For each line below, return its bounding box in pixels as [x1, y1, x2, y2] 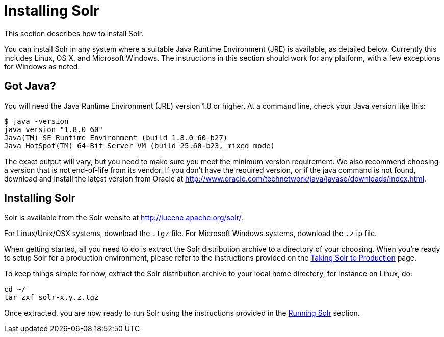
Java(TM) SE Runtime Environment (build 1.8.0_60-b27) [4, 133, 228, 142]
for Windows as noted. [4, 62, 80, 71]
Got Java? [4, 80, 56, 93]
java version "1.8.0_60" [4, 125, 103, 134]
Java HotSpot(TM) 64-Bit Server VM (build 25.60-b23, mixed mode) [4, 141, 275, 150]
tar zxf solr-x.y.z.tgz [4, 293, 99, 302]
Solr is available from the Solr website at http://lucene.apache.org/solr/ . [4, 213, 244, 222]
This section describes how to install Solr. [4, 29, 144, 38]
